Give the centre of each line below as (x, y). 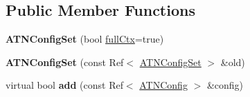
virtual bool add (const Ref (64, 85)
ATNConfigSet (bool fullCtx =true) (85, 39)
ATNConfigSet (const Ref (65, 62)
